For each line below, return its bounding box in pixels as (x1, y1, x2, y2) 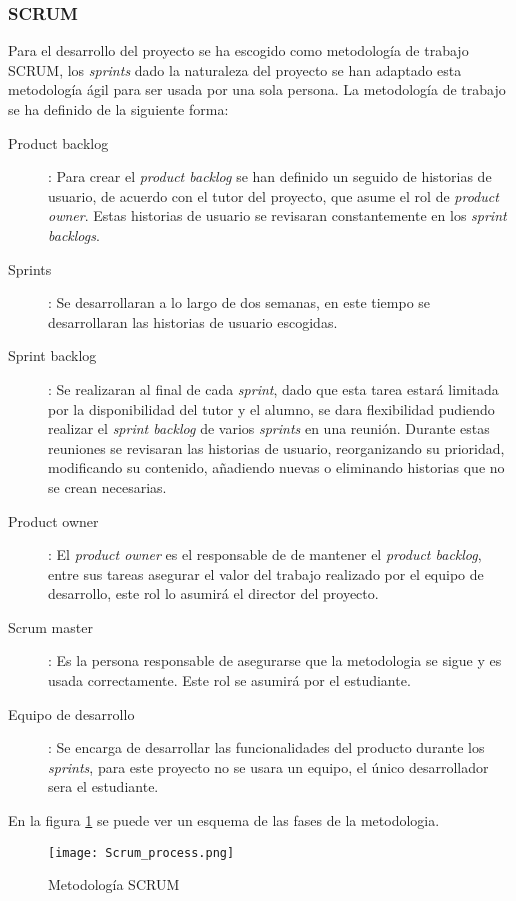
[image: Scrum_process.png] (48, 845, 235, 860)
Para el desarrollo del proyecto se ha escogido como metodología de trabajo (8, 40, 469, 61)
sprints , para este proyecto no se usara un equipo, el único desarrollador (48, 756, 489, 777)
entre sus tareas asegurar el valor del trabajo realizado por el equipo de (48, 563, 484, 584)
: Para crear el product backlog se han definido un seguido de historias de (48, 166, 492, 187)
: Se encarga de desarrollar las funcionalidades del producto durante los (48, 737, 485, 758)
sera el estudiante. (48, 776, 159, 797)
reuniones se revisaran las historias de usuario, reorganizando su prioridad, (48, 437, 505, 458)
